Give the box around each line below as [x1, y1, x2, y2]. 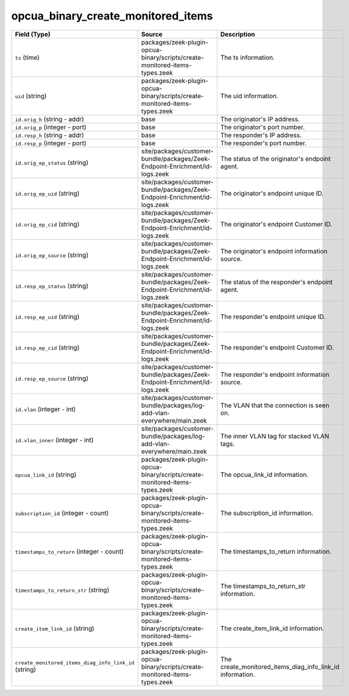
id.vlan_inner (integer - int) [15, 435, 94, 444]
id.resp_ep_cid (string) [15, 343, 80, 351]
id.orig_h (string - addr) [15, 114, 85, 123]
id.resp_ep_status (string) [15, 281, 88, 290]
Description [220, 30, 255, 38]
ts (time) [15, 53, 40, 62]
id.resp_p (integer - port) [15, 139, 86, 147]
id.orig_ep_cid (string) [15, 220, 80, 228]
